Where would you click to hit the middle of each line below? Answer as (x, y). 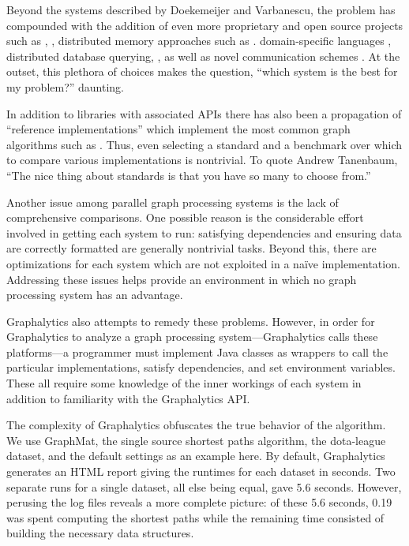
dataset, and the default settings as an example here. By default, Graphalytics (196, 456)
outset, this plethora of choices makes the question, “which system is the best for (202, 71)
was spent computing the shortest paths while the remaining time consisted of (195, 517)
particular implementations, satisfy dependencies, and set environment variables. (201, 367)
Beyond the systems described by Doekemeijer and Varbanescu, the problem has (201, 9)
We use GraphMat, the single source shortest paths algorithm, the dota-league (196, 440)
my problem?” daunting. (66, 86)
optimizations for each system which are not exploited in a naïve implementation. (203, 263)
